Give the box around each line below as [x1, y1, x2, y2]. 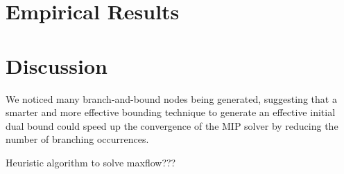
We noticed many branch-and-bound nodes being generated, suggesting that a [6, 91, 337, 106]
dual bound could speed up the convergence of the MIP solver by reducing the [6, 118, 338, 133]
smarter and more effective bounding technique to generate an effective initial [6, 105, 336, 119]
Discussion [6, 51, 108, 79]
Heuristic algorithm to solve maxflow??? [6, 155, 176, 169]
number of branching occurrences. [6, 132, 149, 146]
